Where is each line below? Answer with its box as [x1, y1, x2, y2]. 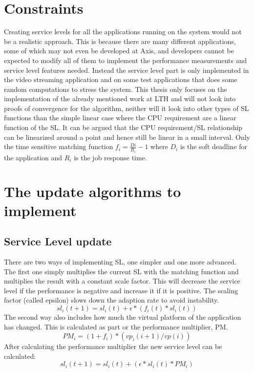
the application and [4, 152, 63, 162]
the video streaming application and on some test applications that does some [4, 74, 237, 85]
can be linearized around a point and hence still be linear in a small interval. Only [4, 131, 250, 142]
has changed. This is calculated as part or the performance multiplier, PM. [4, 321, 228, 331]
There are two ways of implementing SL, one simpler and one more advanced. [4, 257, 236, 267]
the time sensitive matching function [4, 141, 113, 152]
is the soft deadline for [180, 141, 248, 152]
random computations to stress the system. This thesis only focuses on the [4, 84, 227, 94]
